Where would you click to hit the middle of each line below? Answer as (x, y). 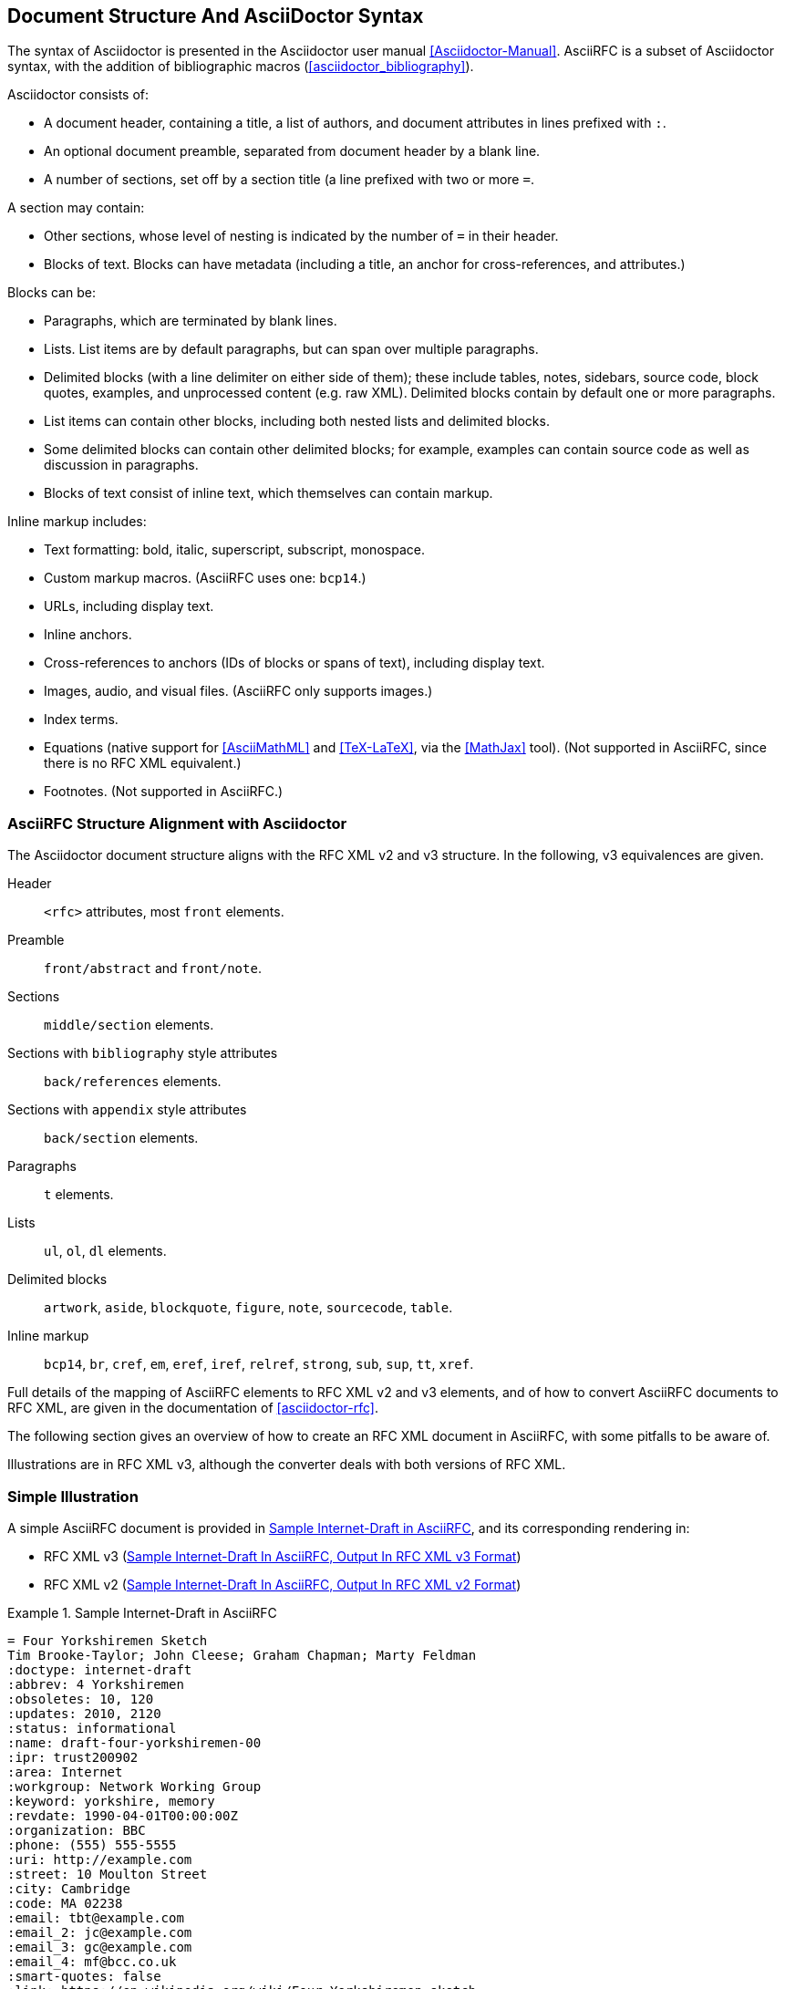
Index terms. (81, 720)
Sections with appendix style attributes (127, 1110)
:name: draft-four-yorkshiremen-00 (134, 1742)
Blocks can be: (52, 293)
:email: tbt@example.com (96, 1917)
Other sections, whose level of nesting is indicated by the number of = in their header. (301, 236)
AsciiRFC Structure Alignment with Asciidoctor (177, 823)
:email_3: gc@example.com (100, 1947)
